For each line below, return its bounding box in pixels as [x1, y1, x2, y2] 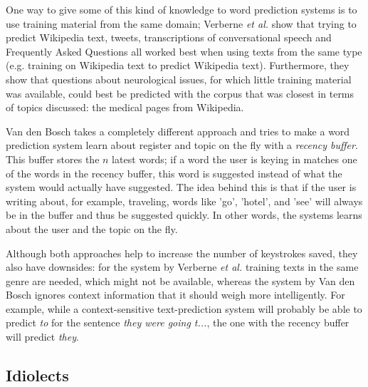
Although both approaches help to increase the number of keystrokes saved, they [6, 245, 358, 260]
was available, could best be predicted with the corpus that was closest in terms [6, 86, 354, 100]
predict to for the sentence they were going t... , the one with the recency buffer [6, 315, 349, 330]
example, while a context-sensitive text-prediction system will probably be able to [6, 301, 362, 316]
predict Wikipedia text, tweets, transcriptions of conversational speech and [6, 30, 332, 45]
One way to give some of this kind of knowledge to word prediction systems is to [6, 2, 357, 16]
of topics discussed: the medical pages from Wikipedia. [6, 100, 244, 115]
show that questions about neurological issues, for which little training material [6, 71, 352, 86]
